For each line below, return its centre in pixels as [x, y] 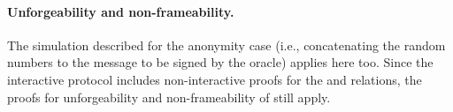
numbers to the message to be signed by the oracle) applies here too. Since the [220, 62]
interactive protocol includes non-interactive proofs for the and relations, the [215, 79]
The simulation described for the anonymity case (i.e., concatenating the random [226, 45]
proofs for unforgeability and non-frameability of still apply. [169, 97]
